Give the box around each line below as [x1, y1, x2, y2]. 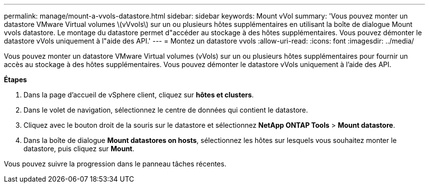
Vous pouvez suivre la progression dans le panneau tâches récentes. [4, 160, 227, 168]
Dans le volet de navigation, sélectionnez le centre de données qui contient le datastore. [24, 106, 308, 114]
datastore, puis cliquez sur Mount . [24, 144, 135, 153]
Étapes [4, 75, 27, 84]
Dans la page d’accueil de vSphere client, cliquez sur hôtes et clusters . [24, 91, 254, 99]
